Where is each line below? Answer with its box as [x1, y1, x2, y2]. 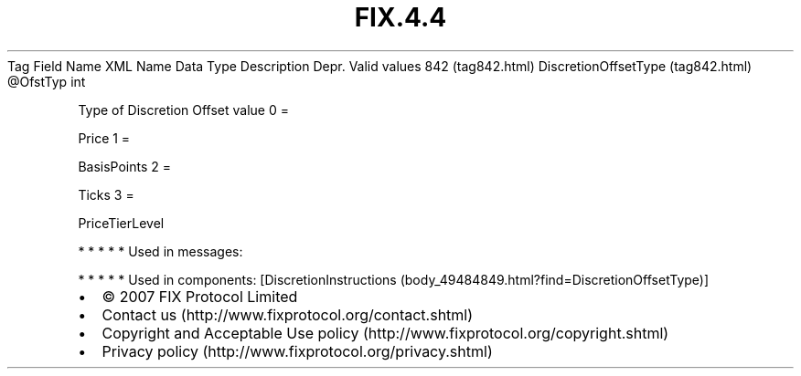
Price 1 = [78, 130, 131, 146]
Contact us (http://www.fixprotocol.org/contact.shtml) [101, 305, 474, 324]
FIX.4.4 [354, 2, 447, 33]
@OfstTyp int [7, 73, 86, 89]
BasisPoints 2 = [78, 158, 172, 174]
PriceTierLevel [78, 214, 165, 231]
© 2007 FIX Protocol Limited [101, 287, 298, 306]
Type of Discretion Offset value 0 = [78, 101, 290, 118]
